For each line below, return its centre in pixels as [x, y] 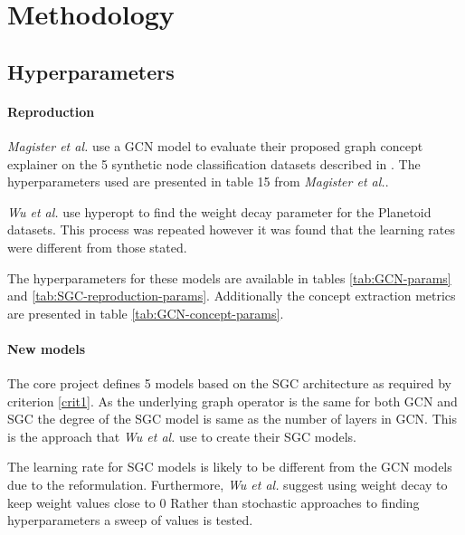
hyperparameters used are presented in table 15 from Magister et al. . [198, 182]
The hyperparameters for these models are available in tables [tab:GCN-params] [229, 277]
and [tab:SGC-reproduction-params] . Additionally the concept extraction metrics [232, 296]
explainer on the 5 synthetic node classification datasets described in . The [214, 163]
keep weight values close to [81, 502]
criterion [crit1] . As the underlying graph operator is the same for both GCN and [232, 401]
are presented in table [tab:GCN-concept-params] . [146, 313]
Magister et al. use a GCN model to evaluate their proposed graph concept [215, 145]
